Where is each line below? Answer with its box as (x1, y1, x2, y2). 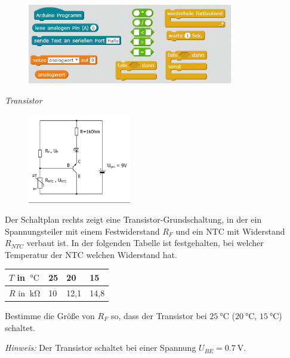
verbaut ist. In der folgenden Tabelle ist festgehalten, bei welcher (26, 236, 264, 249)
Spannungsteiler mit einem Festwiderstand (5, 224, 160, 237)
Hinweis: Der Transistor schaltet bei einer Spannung (5, 341, 196, 354)
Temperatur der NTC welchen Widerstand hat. (5, 248, 177, 260)
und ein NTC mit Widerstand (175, 224, 285, 237)
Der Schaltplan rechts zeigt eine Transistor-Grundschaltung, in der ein (5, 213, 262, 226)
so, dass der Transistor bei (110, 309, 207, 321)
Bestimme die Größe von (5, 309, 95, 321)
